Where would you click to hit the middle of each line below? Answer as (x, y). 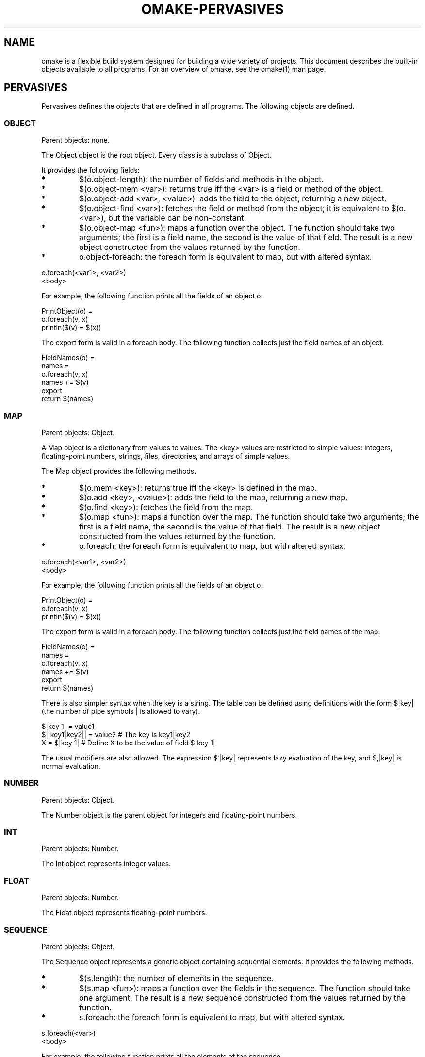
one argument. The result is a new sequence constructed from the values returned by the (242, 998)
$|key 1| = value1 (68, 726)
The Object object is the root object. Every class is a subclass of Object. (156, 155)
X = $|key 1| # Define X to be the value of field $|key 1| (128, 743)
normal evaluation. (71, 766)
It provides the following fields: (90, 170)
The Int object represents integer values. (106, 864)
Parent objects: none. (75, 140)
